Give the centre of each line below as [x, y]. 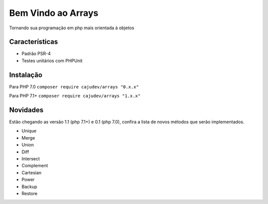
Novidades [26, 110]
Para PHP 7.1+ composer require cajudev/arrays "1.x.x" [75, 96]
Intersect [31, 159]
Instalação [26, 75]
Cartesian [32, 172]
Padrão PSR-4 [36, 54]
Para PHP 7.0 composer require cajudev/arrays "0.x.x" [74, 86]
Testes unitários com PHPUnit [52, 61]
